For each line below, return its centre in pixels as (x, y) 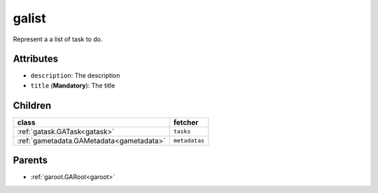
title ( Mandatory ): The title (73, 85)
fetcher (186, 122)
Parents (30, 160)
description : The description (75, 76)
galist (30, 18)
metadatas (189, 141)
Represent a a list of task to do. (58, 39)
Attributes (36, 59)
